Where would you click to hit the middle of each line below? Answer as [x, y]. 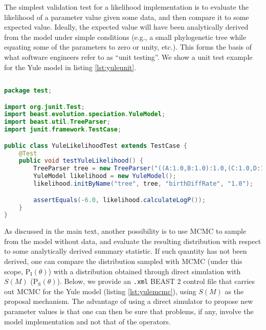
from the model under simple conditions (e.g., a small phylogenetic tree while [125, 37]
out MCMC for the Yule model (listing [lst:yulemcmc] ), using [100, 291]
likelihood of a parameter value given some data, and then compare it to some [127, 17]
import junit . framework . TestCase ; [63, 130]
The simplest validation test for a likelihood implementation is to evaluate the [126, 7]
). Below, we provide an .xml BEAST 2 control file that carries [156, 281]
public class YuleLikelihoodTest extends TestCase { [96, 146]
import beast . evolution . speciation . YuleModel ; [85, 114]
